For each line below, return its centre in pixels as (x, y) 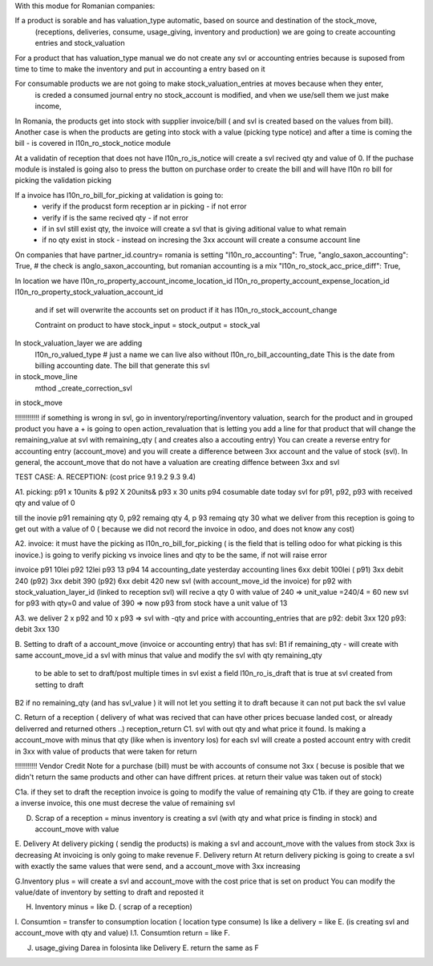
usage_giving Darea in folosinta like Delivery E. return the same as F (147, 948)
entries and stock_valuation (80, 43)
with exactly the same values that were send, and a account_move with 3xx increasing (158, 867)
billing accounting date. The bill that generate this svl (122, 366)
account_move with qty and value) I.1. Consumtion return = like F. (122, 933)
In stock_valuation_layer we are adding (79, 343)
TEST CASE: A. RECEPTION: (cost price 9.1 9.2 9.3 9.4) (105, 477)
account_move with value (77, 829)
